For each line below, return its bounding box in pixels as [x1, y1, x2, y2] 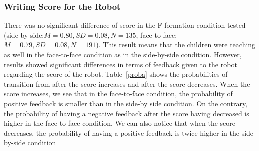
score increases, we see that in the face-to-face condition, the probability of [4, 88, 233, 99]
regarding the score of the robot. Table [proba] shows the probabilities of [4, 69, 228, 79]
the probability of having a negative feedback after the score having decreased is [4, 108, 249, 118]
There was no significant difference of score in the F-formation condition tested [4, 20, 246, 30]
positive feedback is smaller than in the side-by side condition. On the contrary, [4, 98, 248, 108]
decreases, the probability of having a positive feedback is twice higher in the [4, 127, 239, 138]
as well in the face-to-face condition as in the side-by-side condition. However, [4, 49, 242, 59]
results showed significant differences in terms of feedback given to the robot [4, 59, 237, 69]
